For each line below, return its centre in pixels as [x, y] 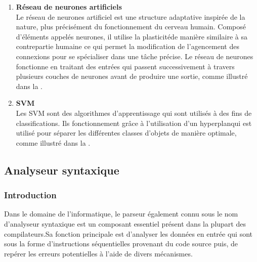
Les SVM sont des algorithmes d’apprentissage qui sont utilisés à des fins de [134, 113]
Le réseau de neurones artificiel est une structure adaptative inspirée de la [131, 16]
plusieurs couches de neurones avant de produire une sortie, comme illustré [132, 76]
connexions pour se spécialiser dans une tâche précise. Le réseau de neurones [135, 56]
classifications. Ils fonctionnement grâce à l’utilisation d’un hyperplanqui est [134, 123]
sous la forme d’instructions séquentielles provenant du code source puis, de [121, 244]
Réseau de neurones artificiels [69, 7]
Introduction [30, 195]
